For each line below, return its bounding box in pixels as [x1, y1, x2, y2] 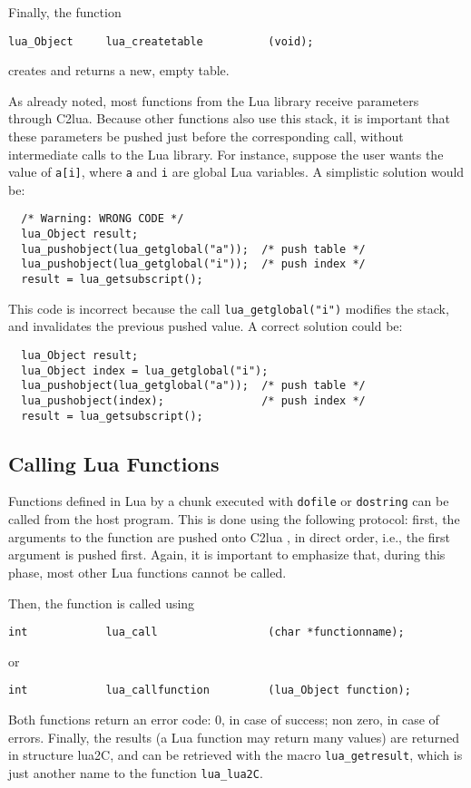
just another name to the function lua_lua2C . [8, 763, 263, 782]
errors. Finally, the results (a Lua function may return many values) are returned [8, 727, 459, 746]
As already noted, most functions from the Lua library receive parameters [8, 91, 419, 110]
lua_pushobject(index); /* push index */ [21, 394, 366, 407]
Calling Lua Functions [8, 449, 220, 477]
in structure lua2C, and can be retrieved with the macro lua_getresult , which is [8, 745, 463, 764]
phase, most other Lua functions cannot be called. [8, 562, 287, 581]
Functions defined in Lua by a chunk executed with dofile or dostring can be [8, 491, 449, 511]
